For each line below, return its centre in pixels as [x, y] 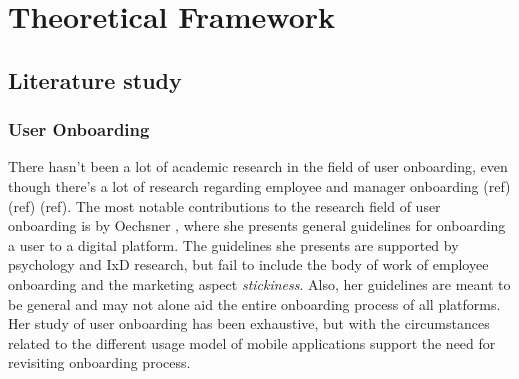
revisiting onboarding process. [99, 362]
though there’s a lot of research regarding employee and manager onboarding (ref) [259, 185]
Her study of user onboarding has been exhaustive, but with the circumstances [249, 323]
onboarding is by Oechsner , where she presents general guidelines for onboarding [257, 225]
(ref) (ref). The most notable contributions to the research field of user [224, 205]
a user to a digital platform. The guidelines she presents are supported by [233, 244]
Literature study [95, 79]
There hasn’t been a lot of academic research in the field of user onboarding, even [258, 166]
